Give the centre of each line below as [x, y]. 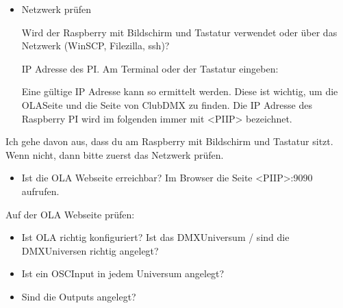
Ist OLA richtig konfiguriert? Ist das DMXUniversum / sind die [155, 237]
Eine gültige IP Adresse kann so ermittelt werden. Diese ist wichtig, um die [180, 91]
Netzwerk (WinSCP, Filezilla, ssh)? [96, 46]
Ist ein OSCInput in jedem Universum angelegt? [123, 273]
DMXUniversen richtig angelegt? [90, 250]
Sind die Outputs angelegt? [79, 296]
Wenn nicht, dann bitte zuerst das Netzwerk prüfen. [115, 154]
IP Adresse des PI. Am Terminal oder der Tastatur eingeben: [150, 68]
